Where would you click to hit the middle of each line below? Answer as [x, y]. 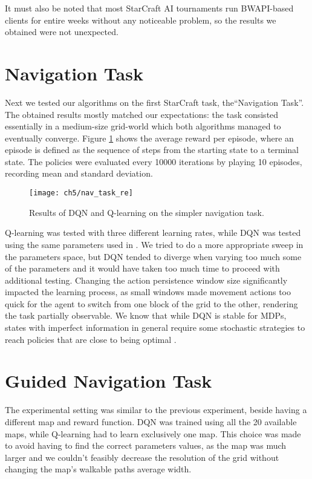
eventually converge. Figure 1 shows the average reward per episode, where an [149, 138]
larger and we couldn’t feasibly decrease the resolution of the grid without [142, 457]
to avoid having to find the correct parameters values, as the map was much [146, 445]
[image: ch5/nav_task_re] [81, 193]
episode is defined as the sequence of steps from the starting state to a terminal [152, 150]
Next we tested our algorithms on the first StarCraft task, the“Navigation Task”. [154, 102]
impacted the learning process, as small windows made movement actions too [148, 292]
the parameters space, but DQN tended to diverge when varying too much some [153, 256]
